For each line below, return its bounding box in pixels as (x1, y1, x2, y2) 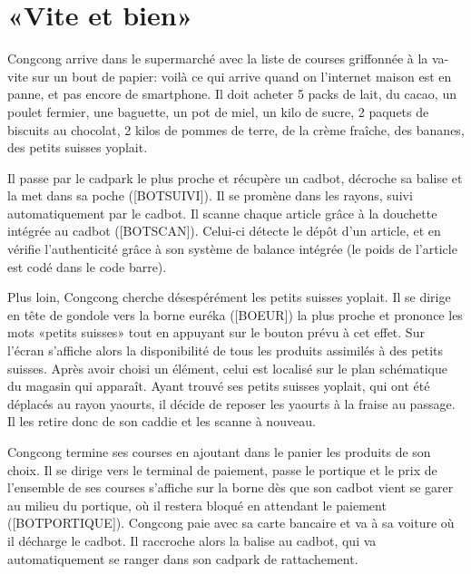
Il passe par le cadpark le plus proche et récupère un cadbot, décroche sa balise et (7, 168, 463, 187)
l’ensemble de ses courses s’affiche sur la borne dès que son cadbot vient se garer (7, 478, 454, 497)
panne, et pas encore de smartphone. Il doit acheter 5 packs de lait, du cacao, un (7, 84, 456, 103)
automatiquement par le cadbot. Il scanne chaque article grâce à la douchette (7, 203, 437, 222)
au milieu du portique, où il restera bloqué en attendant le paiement (7, 495, 387, 514)
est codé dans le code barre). (7, 257, 167, 276)
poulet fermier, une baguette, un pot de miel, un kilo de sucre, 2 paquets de (7, 102, 429, 121)
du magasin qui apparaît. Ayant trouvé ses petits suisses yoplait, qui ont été (7, 376, 430, 395)
